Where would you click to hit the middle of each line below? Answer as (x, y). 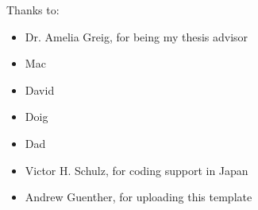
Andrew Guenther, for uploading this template (139, 197)
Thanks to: (33, 10)
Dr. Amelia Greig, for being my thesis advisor (137, 36)
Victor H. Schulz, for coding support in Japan (137, 170)
